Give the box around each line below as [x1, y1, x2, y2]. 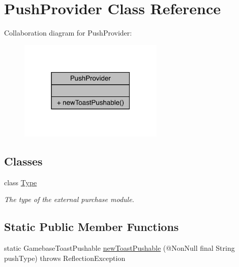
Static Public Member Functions [4, 219, 179, 235]
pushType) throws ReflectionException [4, 252, 126, 263]
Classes [4, 153, 43, 169]
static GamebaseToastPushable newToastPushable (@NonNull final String [4, 243, 235, 253]
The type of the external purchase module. [4, 194, 134, 205]
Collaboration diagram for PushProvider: [4, 27, 132, 38]
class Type [4, 177, 37, 187]
